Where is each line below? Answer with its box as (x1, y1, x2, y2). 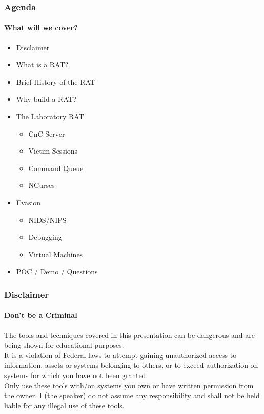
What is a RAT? (16, 59, 69, 70)
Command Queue (28, 162, 84, 173)
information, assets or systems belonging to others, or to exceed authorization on (4, 360, 258, 370)
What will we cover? (4, 22, 78, 33)
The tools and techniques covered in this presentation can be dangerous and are (4, 329, 255, 340)
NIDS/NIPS (28, 214, 67, 225)
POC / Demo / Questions (16, 266, 98, 277)
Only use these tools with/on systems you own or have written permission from (4, 380, 254, 390)
